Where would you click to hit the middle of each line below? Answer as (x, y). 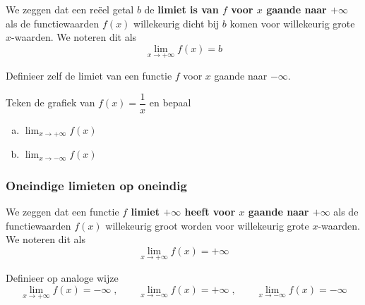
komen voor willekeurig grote (292, 23)
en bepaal (170, 102)
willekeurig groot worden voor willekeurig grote (207, 225)
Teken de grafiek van (50, 102)
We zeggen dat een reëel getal (70, 9)
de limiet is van (181, 9)
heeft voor (210, 211)
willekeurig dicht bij (176, 23)
